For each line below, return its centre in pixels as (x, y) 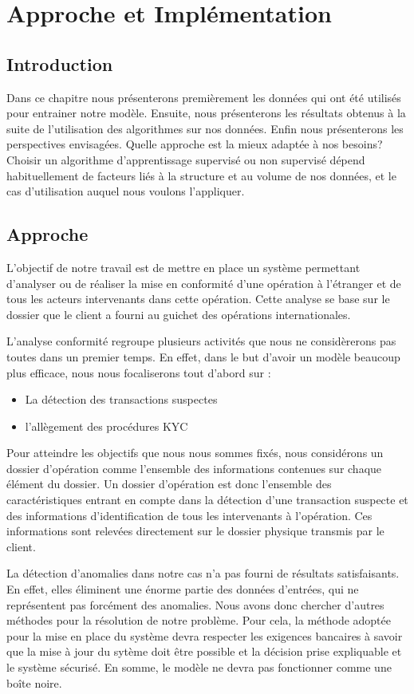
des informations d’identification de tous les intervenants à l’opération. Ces (189, 515)
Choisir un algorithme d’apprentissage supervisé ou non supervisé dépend (186, 159)
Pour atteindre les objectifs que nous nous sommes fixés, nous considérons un (195, 453)
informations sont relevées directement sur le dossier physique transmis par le (195, 531)
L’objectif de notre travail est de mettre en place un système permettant (183, 267)
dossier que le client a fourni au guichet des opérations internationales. (179, 314)
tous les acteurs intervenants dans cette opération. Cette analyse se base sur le (198, 299)
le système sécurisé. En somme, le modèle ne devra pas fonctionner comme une (199, 667)
